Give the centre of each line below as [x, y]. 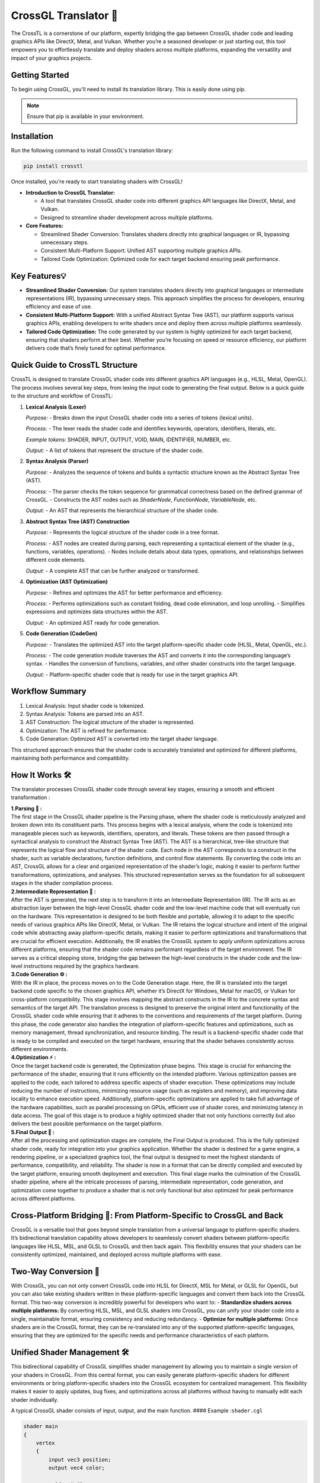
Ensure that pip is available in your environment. [86, 116]
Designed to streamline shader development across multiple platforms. [127, 217]
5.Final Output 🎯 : [33, 1132]
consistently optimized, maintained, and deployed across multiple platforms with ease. [116, 1255]
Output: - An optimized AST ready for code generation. [93, 622]
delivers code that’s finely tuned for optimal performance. [96, 348]
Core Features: [44, 226]
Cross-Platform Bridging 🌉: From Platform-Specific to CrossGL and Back [147, 1215]
